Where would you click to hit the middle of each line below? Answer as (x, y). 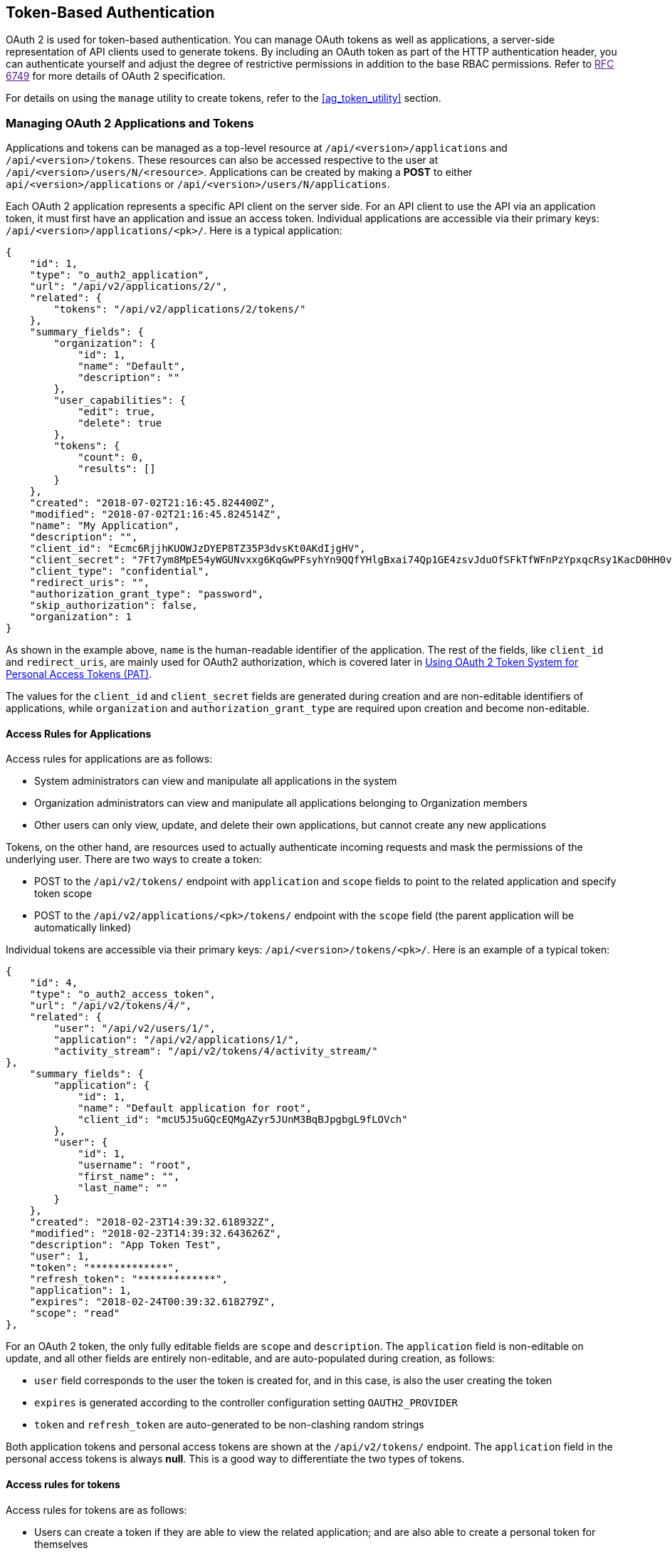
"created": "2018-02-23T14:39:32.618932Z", (153, 1222)
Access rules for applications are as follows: (109, 759)
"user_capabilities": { (120, 401)
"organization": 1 (81, 617)
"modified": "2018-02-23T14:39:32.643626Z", (156, 1234)
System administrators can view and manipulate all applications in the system (216, 781)
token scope (63, 894)
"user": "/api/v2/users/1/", (135, 1029)
